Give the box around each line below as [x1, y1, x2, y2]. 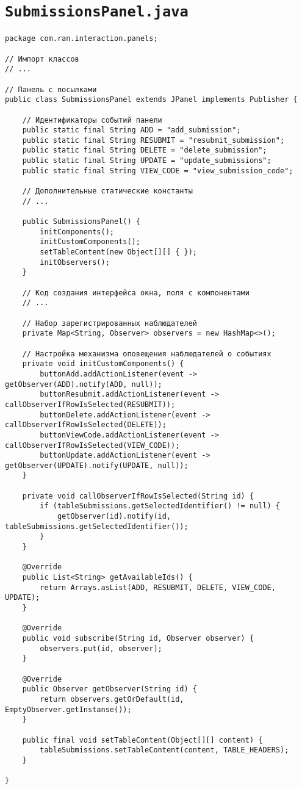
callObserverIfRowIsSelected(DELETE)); [5, 420, 167, 430]
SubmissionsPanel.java [5, 3, 189, 21]
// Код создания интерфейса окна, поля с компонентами [22, 288, 250, 297]
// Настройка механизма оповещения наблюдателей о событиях [22, 349, 271, 358]
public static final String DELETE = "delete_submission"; [22, 146, 267, 155]
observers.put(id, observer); [40, 644, 162, 653]
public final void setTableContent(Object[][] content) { [22, 735, 263, 744]
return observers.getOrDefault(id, [40, 694, 184, 704]
